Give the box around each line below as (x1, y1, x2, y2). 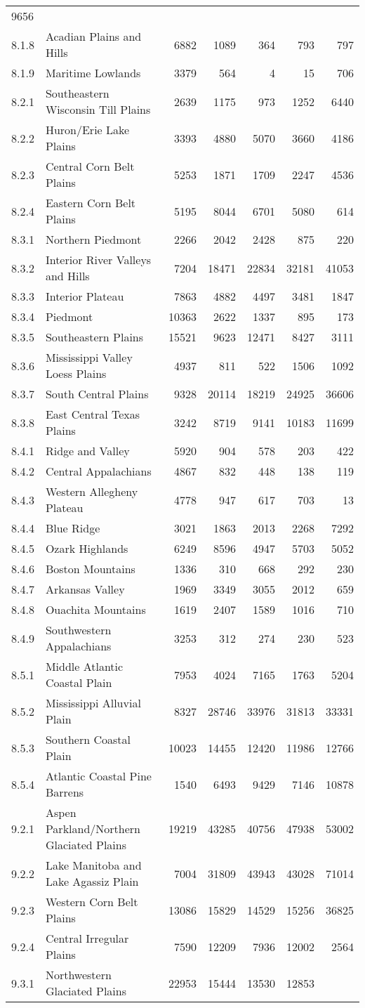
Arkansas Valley (45, 581, 125, 597)
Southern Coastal (45, 731, 131, 747)
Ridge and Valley (45, 443, 130, 459)
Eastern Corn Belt (45, 195, 136, 211)
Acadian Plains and (45, 28, 142, 44)
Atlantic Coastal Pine (45, 768, 152, 784)
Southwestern (45, 622, 112, 638)
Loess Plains (45, 365, 107, 381)
